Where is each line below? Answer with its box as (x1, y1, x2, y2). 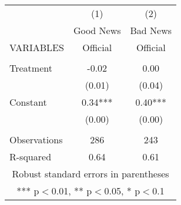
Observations (9, 133, 63, 146)
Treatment (9, 61, 52, 75)
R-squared (9, 150, 52, 163)
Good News (73, 23, 121, 37)
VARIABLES (9, 41, 64, 54)
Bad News (130, 23, 172, 37)
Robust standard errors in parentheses (12, 167, 169, 180)
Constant (9, 95, 47, 109)
